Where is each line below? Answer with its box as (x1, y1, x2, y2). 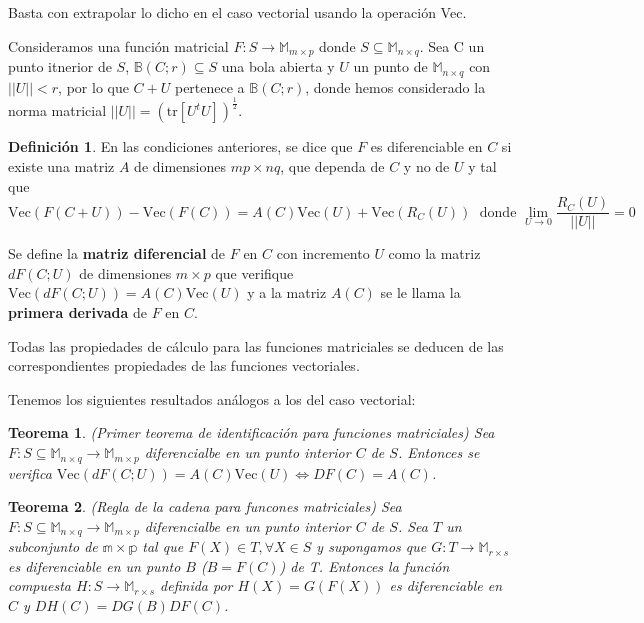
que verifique (215, 262, 294, 283)
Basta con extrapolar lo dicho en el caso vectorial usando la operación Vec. (8, 2, 467, 22)
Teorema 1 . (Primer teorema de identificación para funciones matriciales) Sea (8, 422, 495, 443)
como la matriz (388, 243, 481, 264)
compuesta (8, 575, 71, 596)
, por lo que (58, 76, 129, 97)
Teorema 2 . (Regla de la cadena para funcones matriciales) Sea (8, 496, 402, 517)
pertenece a (174, 76, 245, 97)
